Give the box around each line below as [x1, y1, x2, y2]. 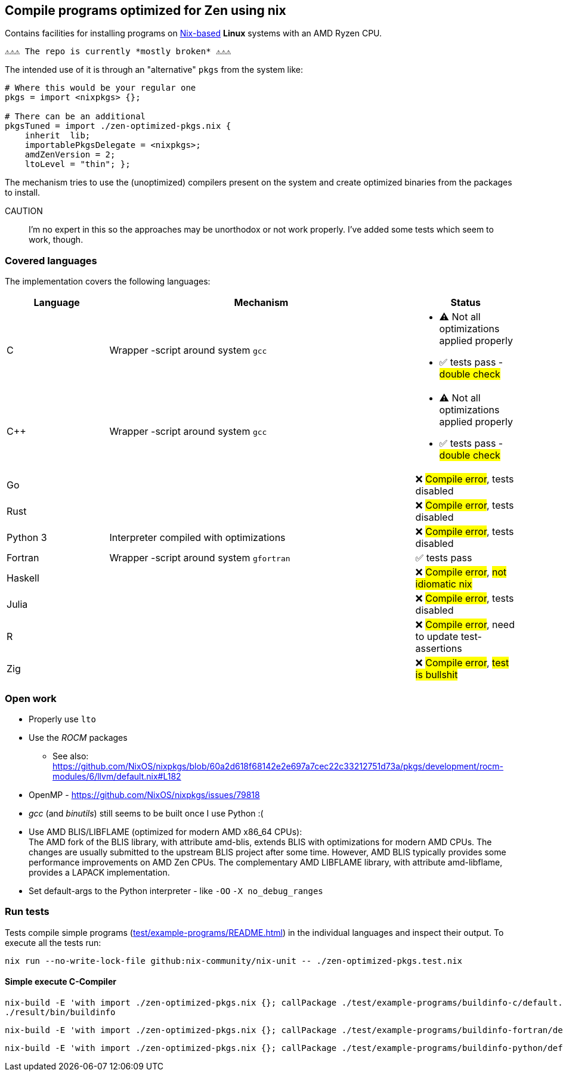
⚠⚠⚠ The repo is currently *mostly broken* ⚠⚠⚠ [5, 47, 231, 57]
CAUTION [5, 206, 43, 217]
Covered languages [5, 254, 97, 267]
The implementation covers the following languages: [5, 276, 211, 287]
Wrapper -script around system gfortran [109, 552, 290, 564]
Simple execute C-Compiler [5, 976, 116, 987]
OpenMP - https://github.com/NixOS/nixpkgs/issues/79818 [29, 789, 260, 800]
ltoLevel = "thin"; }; [24, 159, 131, 169]
